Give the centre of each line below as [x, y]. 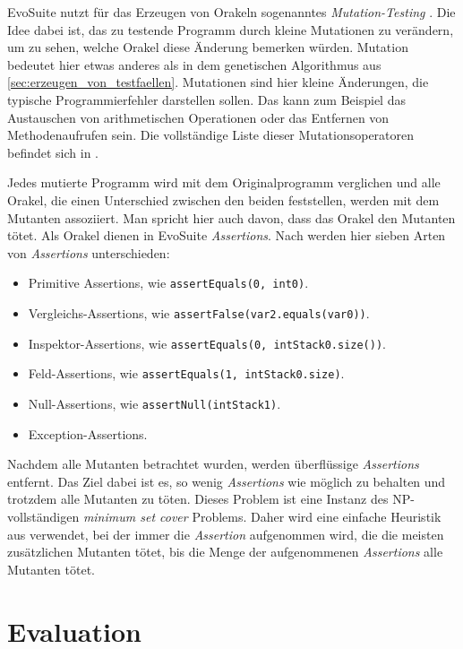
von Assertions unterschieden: [89, 252]
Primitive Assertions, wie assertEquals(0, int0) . [168, 283]
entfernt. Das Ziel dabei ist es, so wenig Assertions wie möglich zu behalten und [227, 481]
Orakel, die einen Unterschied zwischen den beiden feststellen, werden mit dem [223, 199]
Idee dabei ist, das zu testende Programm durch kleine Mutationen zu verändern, [231, 29]
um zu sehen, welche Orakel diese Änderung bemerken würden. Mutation [208, 47]
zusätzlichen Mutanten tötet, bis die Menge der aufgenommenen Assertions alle [225, 552]
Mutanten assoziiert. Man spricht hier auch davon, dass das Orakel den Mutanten [231, 217]
